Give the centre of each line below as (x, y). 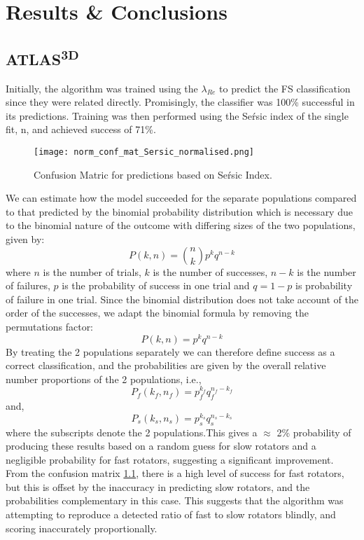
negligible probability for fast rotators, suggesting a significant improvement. (170, 459)
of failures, (28, 285)
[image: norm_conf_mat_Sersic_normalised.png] (144, 152)
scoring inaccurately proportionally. (82, 528)
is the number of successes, (210, 271)
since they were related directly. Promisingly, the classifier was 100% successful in (180, 102)
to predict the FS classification (285, 88)
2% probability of (314, 432)
